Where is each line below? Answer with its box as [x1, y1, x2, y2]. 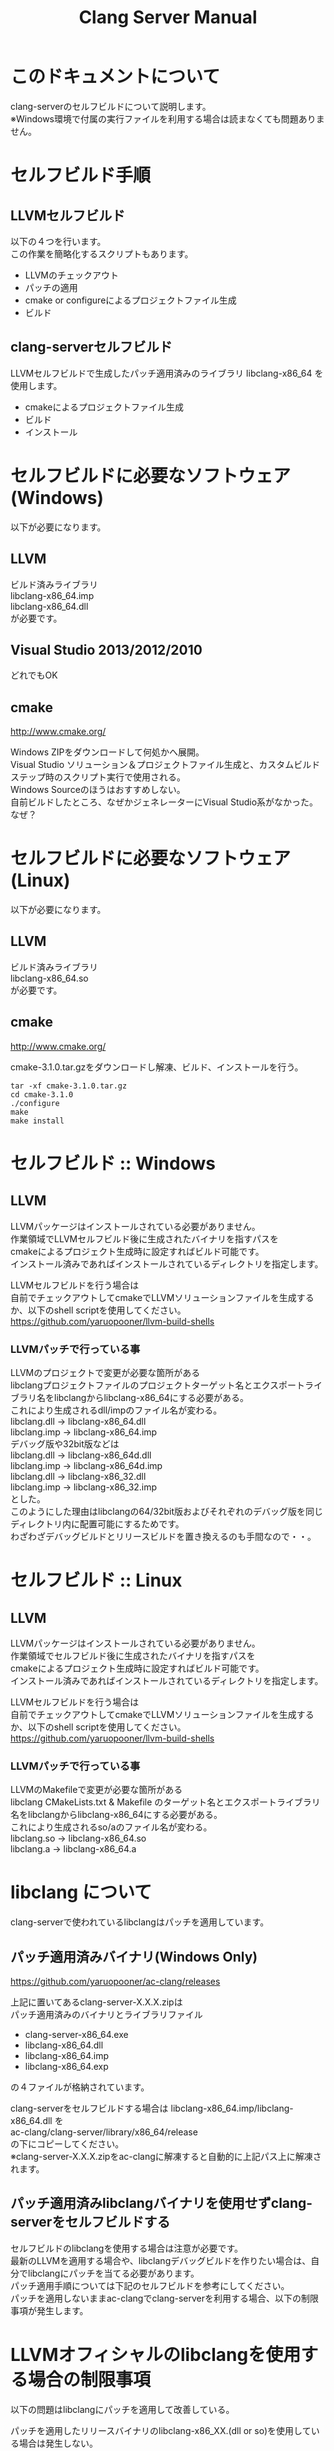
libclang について [10, 1881, 153, 1904]
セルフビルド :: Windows [10, 1152, 216, 1175]
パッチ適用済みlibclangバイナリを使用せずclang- [10, 2195, 313, 2212]
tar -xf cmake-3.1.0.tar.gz [10, 1081, 128, 1091]
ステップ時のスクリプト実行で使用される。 [10, 771, 186, 783]
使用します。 [10, 379, 63, 391]
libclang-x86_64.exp [24, 2061, 109, 2073]
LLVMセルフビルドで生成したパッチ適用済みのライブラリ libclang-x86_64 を [10, 367, 324, 379]
